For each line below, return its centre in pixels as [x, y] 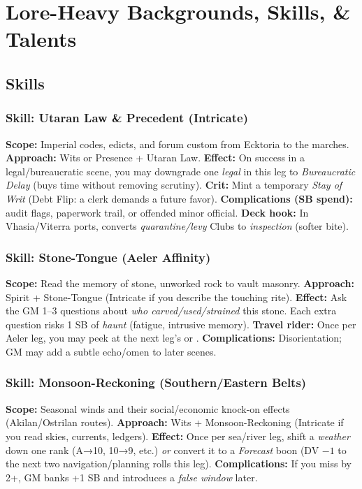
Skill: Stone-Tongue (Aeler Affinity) [108, 257]
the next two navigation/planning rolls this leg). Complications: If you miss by [179, 464]
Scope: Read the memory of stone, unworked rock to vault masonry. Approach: [180, 283]
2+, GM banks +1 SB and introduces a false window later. [132, 477]
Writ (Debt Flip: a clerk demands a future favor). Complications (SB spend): [179, 198]
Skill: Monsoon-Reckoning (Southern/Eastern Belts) [156, 382]
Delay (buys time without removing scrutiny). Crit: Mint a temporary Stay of [174, 185]
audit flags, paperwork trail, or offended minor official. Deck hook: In [157, 212]
